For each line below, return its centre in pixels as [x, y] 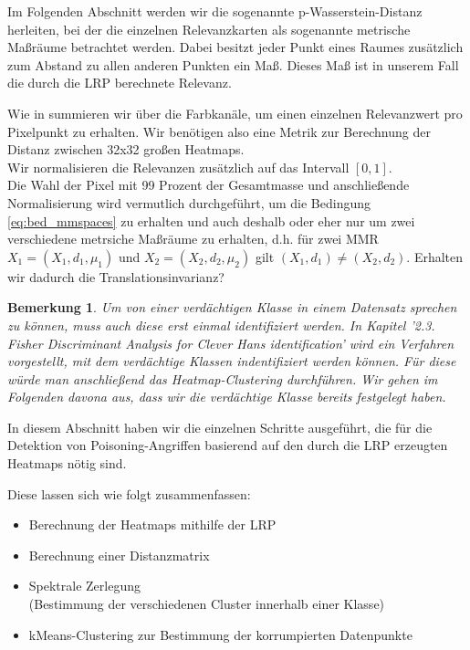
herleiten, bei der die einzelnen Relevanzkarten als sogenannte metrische [209, 29]
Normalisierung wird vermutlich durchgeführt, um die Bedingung [189, 202]
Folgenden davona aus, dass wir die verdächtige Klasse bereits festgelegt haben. [227, 397]
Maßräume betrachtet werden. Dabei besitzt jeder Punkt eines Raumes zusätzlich [235, 47]
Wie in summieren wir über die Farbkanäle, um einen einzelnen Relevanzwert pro [235, 113]
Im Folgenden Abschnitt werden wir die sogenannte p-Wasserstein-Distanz [215, 11]
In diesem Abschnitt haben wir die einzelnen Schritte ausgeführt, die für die [220, 427]
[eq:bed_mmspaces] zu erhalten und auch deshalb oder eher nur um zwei [211, 220]
